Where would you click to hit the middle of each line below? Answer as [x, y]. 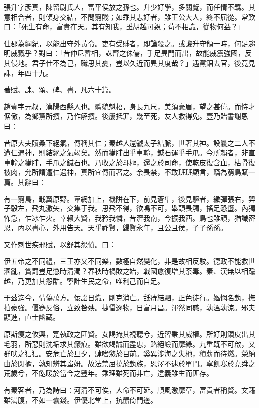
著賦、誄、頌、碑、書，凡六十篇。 [60, 90]
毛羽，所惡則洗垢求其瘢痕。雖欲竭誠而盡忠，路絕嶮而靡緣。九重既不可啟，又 [129, 343]
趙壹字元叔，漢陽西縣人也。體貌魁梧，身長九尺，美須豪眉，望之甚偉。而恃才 [129, 106]
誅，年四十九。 [28, 73]
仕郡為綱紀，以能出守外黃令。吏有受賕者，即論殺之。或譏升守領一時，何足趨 [129, 43]
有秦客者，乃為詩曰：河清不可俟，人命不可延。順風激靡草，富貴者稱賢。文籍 [129, 390]
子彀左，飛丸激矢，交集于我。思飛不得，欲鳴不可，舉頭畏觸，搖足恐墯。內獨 [129, 208]
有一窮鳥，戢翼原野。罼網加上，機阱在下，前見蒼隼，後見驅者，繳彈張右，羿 [129, 198]
